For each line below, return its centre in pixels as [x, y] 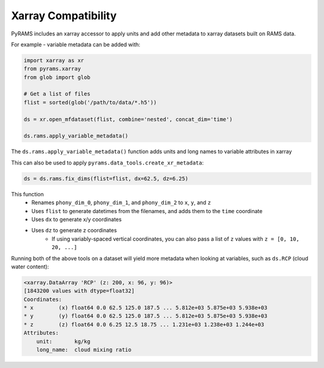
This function [28, 194]
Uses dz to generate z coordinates [74, 231]
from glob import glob [57, 77]
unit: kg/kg [63, 341]
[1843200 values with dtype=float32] [79, 291]
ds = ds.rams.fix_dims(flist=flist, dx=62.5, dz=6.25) [106, 178]
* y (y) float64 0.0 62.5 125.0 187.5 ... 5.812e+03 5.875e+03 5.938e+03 [145, 316]
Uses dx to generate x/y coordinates [77, 219]
